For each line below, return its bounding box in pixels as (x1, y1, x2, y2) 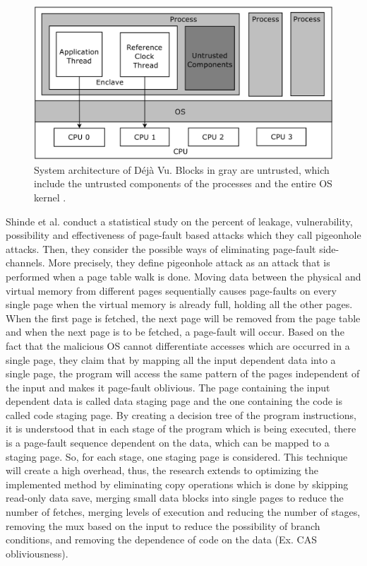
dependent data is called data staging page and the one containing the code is (6, 394, 343, 408)
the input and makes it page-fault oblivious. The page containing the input (6, 379, 330, 394)
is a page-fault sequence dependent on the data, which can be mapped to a (6, 435, 330, 450)
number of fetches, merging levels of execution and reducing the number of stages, (6, 505, 361, 519)
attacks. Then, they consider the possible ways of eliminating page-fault (6, 241, 316, 256)
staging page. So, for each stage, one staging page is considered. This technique (6, 449, 348, 464)
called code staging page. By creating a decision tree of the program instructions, (6, 407, 356, 422)
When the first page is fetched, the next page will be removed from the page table (6, 310, 361, 325)
